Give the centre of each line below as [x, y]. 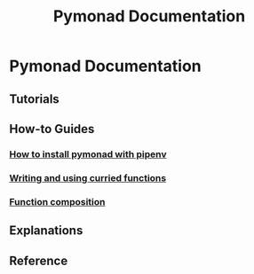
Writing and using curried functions [88, 177]
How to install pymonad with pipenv [88, 154]
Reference [39, 260]
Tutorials [34, 99]
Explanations [46, 231]
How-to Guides [52, 129]
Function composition [57, 201]
